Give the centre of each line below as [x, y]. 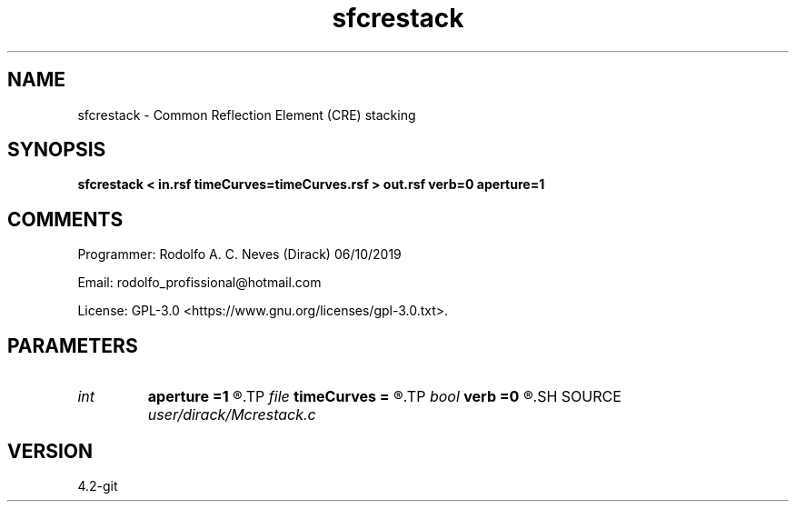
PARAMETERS [73, 345]
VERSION [50, 451]
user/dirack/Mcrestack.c [232, 415]
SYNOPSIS [57, 150]
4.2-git [98, 485]
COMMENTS [65, 219]
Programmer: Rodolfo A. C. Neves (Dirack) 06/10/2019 [239, 254]
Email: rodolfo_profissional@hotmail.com [199, 283]
